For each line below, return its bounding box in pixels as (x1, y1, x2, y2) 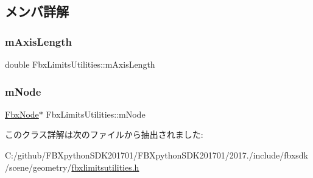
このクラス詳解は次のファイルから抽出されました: (5, 128, 203, 141)
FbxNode (5, 107, 39, 120)
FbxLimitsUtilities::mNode (46, 107, 146, 120)
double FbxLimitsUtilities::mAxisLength (5, 58, 155, 70)
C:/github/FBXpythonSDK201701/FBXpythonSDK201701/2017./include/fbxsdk (5, 149, 308, 161)
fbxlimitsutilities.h (71, 160, 139, 173)
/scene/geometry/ (5, 160, 72, 173)
